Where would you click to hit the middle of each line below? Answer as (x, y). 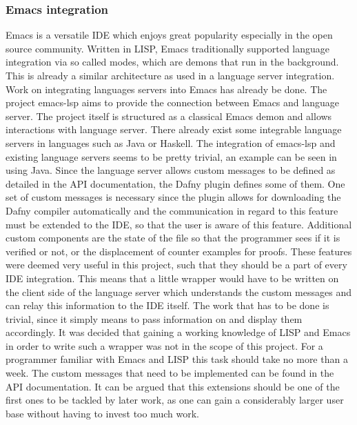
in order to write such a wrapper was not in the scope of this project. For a (164, 345)
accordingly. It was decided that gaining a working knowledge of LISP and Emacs (178, 332)
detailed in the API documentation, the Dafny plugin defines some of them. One (175, 183)
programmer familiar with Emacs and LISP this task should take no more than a (177, 359)
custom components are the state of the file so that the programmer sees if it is (173, 238)
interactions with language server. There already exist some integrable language (174, 129)
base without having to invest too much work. (102, 413)
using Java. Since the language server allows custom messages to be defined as (171, 170)
